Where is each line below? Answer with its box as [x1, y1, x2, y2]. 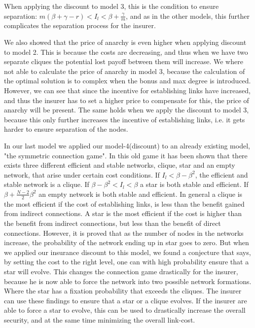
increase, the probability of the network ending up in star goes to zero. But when [4, 237, 249, 248]
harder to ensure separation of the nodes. [4, 124, 128, 134]
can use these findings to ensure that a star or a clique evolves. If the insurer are [4, 295, 247, 305]
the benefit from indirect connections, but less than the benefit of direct [4, 218, 221, 228]
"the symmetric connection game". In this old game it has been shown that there [4, 150, 248, 160]
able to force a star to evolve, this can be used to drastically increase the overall [4, 305, 246, 315]
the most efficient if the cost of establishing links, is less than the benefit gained [4, 198, 245, 209]
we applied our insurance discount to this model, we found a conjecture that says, [4, 247, 251, 257]
